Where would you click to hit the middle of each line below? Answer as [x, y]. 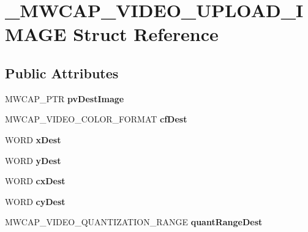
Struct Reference [146, 34]
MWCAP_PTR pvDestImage [65, 98]
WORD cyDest [35, 201]
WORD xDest [33, 139]
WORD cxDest [35, 181]
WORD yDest [33, 160]
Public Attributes [62, 73]
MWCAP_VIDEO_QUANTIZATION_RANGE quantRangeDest [134, 222]
